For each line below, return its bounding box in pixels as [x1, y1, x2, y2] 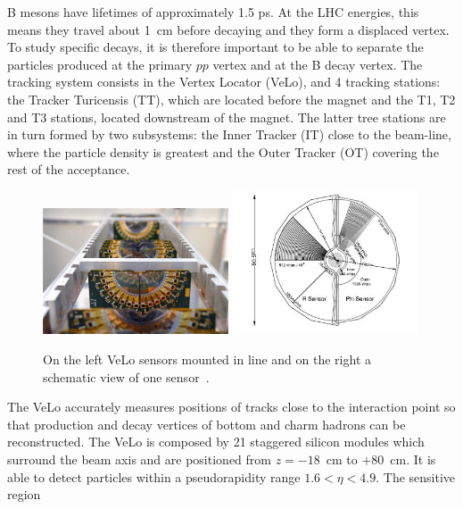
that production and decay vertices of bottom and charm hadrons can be [7, 414, 406, 433]
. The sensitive [376, 467, 456, 486]
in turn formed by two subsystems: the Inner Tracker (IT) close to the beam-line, [7, 125, 451, 144]
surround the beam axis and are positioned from [7, 449, 271, 468]
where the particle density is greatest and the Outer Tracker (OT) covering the [7, 142, 439, 161]
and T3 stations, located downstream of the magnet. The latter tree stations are [7, 107, 446, 126]
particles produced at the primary [7, 54, 193, 73]
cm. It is [390, 449, 436, 468]
